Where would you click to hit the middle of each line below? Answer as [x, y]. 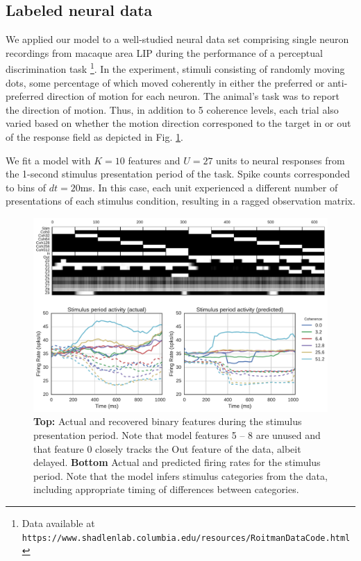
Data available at [58, 523]
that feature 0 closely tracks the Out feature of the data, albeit [167, 448]
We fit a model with [48, 160]
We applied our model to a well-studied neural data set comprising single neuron [177, 39]
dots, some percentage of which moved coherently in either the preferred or [165, 82]
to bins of [26, 187]
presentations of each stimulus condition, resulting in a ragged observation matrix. [180, 201]
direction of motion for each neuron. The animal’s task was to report [193, 96]
